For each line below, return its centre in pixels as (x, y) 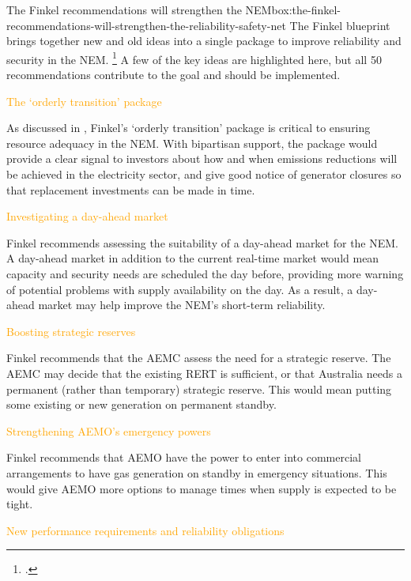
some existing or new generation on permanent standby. (141, 404)
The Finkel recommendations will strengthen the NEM (139, 9)
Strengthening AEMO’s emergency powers (109, 430)
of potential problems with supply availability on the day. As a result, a (180, 289)
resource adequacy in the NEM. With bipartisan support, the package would (192, 143)
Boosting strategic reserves (71, 331)
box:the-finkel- (306, 9)
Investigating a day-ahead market (87, 216)
